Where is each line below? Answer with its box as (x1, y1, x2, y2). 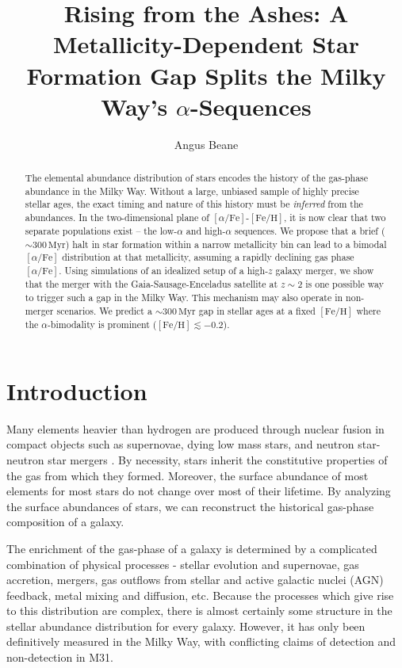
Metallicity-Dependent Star (53, 28, 359, 60)
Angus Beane (174, 136, 239, 152)
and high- (186, 224, 226, 238)
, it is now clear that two (283, 211, 386, 224)
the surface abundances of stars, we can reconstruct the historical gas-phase (6, 498, 374, 514)
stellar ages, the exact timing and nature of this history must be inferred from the (25, 197, 363, 211)
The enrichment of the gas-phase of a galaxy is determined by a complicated (6, 540, 377, 556)
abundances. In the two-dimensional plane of (25, 211, 209, 224)
